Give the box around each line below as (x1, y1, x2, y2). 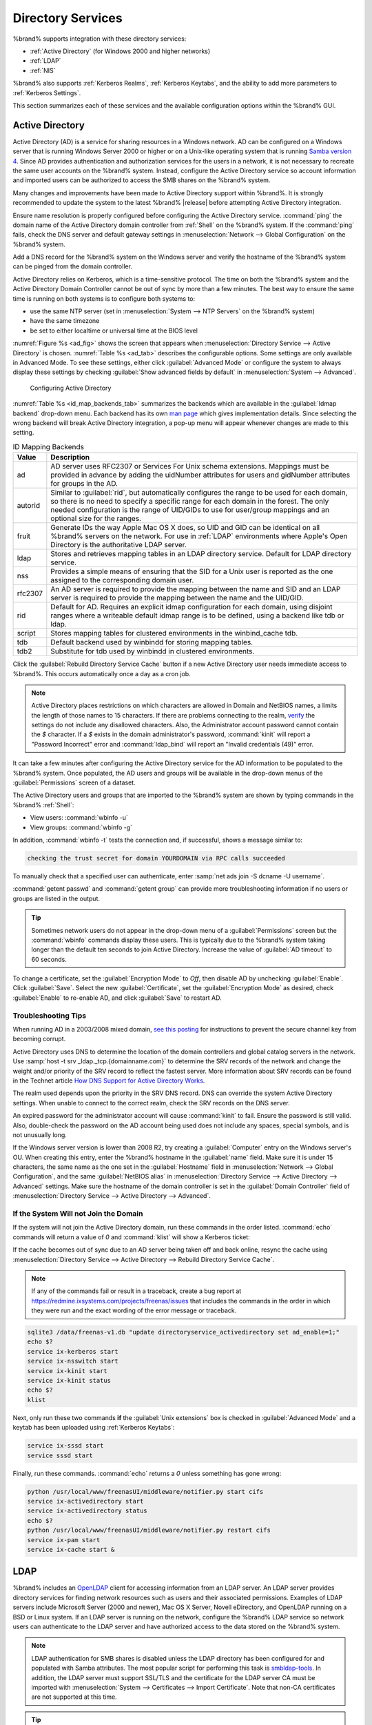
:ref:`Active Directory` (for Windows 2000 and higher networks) (30, 47, 211, 55)
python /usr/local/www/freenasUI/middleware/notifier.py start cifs (27, 1488, 264, 1495)
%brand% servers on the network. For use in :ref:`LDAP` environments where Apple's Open (50, 531, 348, 541)
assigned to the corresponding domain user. (50, 575, 194, 585)
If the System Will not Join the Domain (12, 1209, 143, 1218)
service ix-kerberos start (27, 1348, 118, 1355)
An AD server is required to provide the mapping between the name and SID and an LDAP (50, 584, 341, 594)
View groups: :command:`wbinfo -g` (30, 823, 133, 831)
